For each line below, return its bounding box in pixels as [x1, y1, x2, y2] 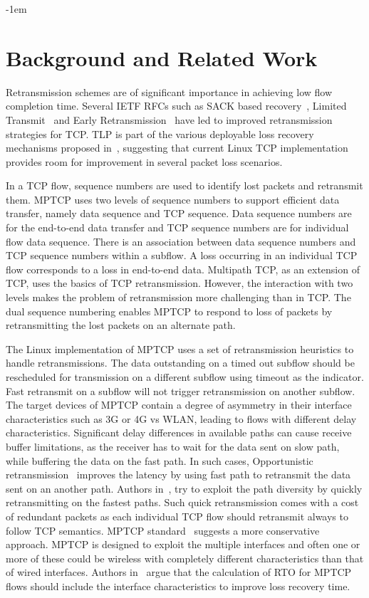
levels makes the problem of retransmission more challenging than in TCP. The [6, 290, 351, 305]
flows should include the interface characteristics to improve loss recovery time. [6, 578, 350, 593]
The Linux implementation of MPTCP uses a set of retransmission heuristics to [6, 341, 354, 356]
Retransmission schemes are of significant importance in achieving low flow [6, 84, 333, 99]
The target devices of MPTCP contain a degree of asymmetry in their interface [6, 397, 352, 412]
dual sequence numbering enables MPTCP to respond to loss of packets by [6, 303, 333, 318]
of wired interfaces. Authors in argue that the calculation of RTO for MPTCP [6, 565, 352, 579]
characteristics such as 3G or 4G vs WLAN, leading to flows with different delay [6, 411, 357, 426]
